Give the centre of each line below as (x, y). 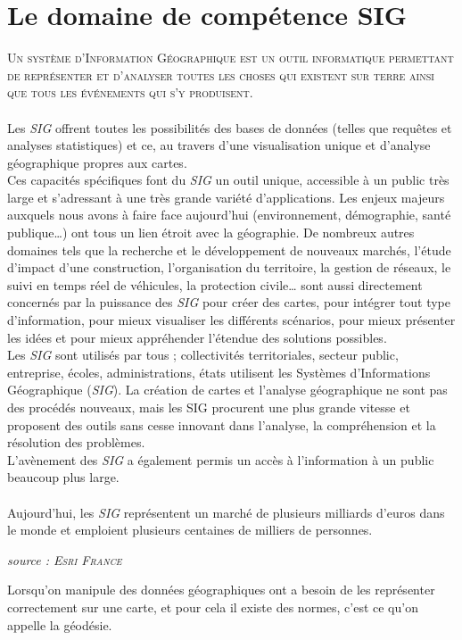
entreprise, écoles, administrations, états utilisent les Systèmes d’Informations (219, 372)
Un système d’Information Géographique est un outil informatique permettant (231, 58)
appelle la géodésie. (60, 624)
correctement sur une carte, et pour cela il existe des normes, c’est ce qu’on (213, 607)
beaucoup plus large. (63, 477)
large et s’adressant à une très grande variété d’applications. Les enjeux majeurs (226, 197)
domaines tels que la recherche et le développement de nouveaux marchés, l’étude (229, 249)
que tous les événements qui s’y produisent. (130, 92)
